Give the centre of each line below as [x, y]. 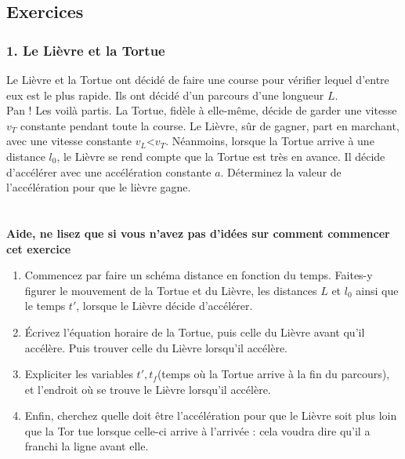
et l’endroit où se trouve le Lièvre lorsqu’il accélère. [148, 389]
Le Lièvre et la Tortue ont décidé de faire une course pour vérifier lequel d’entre [198, 79]
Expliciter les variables [79, 374]
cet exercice [39, 248]
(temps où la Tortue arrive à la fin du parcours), [273, 374]
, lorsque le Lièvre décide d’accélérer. [165, 306]
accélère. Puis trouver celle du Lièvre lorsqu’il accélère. [156, 347]
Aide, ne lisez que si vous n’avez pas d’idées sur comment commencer [198, 233]
